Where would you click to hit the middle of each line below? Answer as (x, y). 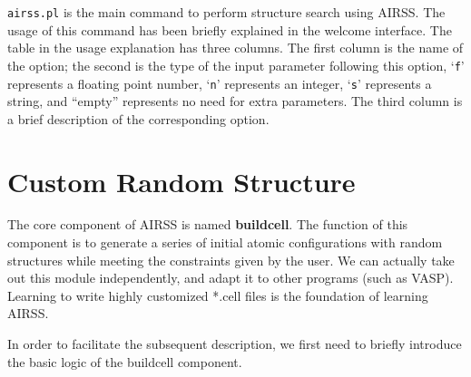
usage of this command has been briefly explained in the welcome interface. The (230, 29)
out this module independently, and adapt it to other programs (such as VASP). (231, 278)
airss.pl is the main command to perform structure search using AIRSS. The (226, 12)
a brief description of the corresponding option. (138, 118)
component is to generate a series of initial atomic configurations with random (225, 242)
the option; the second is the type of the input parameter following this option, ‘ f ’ (236, 65)
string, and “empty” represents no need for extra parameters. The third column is (235, 101)
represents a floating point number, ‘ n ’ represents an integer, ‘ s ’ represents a (220, 83)
